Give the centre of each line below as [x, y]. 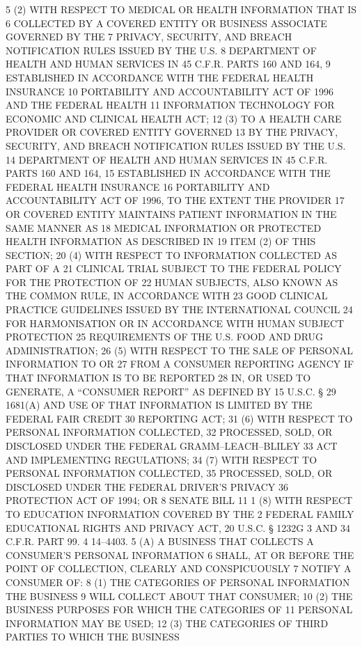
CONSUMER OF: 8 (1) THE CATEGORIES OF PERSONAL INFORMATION [178, 582]
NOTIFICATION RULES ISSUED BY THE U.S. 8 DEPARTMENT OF [161, 50]
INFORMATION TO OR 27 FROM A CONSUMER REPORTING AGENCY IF [180, 364]
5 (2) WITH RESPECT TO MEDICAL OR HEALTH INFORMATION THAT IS [181, 9]
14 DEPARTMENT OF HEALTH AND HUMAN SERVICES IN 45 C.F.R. [167, 159]
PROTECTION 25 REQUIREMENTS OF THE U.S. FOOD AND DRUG [165, 337]
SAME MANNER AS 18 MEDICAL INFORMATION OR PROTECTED [164, 227]
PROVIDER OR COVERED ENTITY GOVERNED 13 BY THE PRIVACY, [172, 132]
